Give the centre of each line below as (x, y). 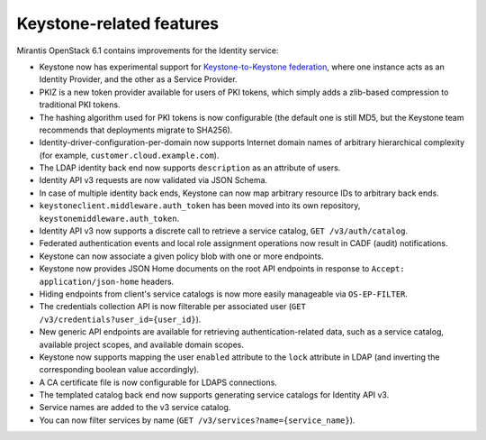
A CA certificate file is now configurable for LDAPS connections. (158, 382)
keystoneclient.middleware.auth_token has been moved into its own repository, (200, 206)
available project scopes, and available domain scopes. (142, 344)
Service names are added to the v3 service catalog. (135, 408)
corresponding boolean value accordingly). (119, 370)
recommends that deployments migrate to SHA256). (136, 130)
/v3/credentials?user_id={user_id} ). (120, 319)
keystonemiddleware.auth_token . (109, 218)
